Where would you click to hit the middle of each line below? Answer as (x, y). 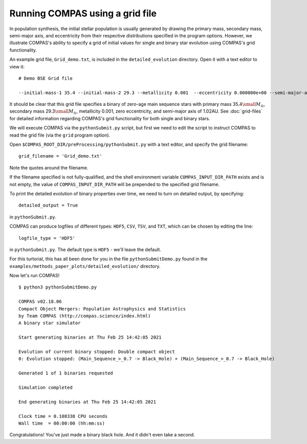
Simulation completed (46, 387)
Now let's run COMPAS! (35, 276)
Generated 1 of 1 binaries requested (66, 373)
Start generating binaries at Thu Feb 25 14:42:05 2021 (90, 337)
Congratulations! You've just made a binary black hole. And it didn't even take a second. (102, 435)
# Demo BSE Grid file (46, 78)
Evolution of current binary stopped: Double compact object (97, 352)
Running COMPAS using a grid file (83, 13)
